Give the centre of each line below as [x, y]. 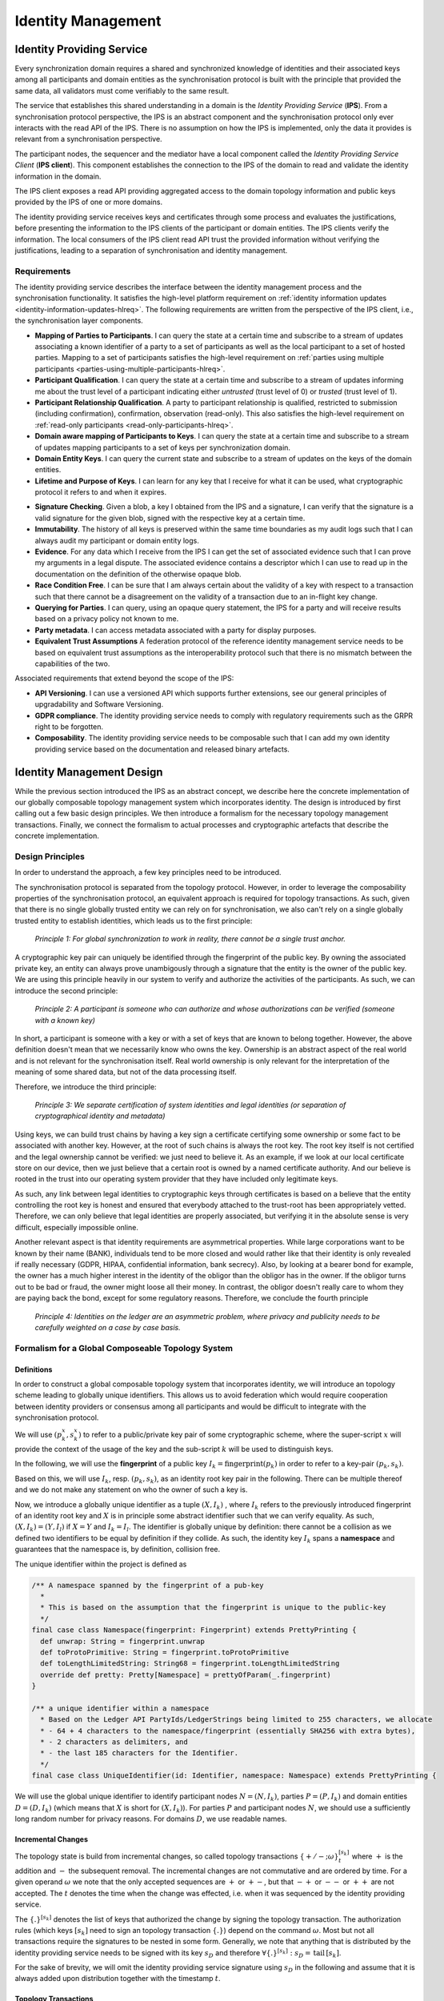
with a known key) [65, 1020]
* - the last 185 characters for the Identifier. [140, 1753]
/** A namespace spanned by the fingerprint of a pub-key [148, 1585]
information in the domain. [58, 176]
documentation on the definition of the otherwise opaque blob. [138, 574]
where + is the [377, 1856]
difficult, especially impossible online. [77, 1227]
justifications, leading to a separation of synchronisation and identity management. [151, 250]
